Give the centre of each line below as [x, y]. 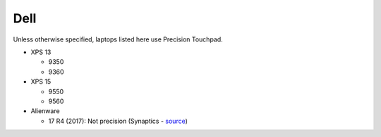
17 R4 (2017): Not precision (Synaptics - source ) [118, 121]
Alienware [45, 111]
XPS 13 [41, 52]
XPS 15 [41, 81]
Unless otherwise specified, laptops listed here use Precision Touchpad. [118, 39]
